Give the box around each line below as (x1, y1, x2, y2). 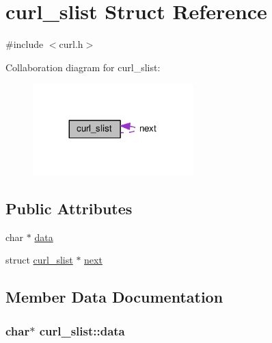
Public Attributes (5, 197, 133, 218)
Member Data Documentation (5, 286, 223, 307)
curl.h (59, 37, 83, 51)
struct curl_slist (5, 253, 73, 267)
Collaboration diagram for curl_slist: (5, 60, 161, 74)
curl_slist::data (39, 322, 125, 339)
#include (5, 37, 44, 51)
